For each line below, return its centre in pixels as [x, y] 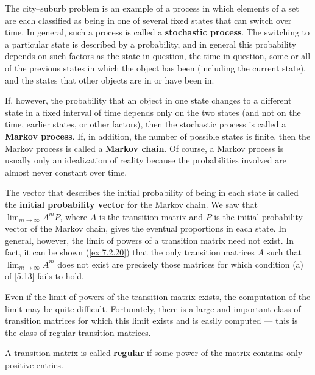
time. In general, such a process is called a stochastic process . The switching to [157, 32]
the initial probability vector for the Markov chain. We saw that [132, 204]
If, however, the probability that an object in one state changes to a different [148, 100]
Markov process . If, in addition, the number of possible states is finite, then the [158, 136]
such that [284, 252]
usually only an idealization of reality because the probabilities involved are [146, 160]
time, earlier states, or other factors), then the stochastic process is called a [146, 124]
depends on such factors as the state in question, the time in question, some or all [158, 56]
